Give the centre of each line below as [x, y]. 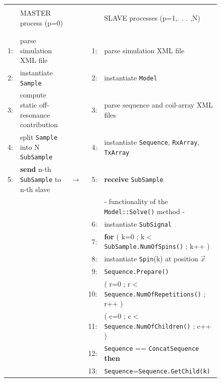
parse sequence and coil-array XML [158, 105]
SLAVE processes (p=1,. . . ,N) [152, 17]
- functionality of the [136, 201]
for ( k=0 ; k [124, 236]
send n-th [35, 169]
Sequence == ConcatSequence [152, 348]
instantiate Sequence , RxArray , [152, 141]
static [28, 105]
